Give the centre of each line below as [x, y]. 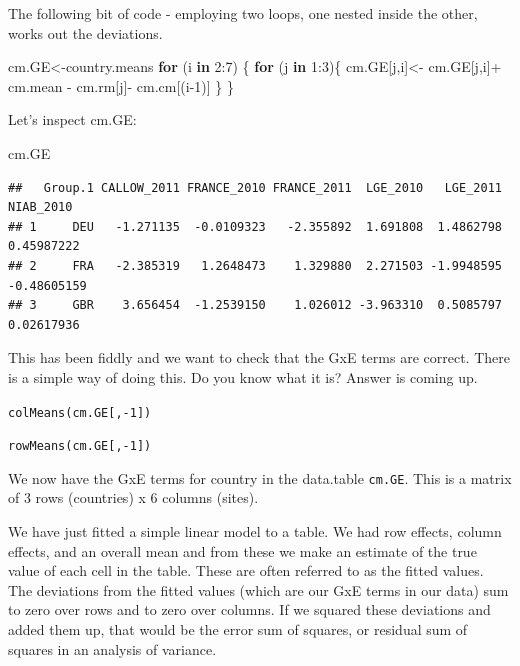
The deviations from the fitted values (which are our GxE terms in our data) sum [258, 589]
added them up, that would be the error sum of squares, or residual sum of [238, 629]
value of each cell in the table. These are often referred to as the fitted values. [246, 570]
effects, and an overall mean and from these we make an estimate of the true [242, 550]
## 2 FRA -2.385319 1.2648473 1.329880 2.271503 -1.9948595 [255, 265]
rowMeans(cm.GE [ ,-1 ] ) [80, 446]
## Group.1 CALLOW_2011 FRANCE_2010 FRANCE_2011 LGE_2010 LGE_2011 [255, 187]
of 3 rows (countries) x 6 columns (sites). [133, 497]
